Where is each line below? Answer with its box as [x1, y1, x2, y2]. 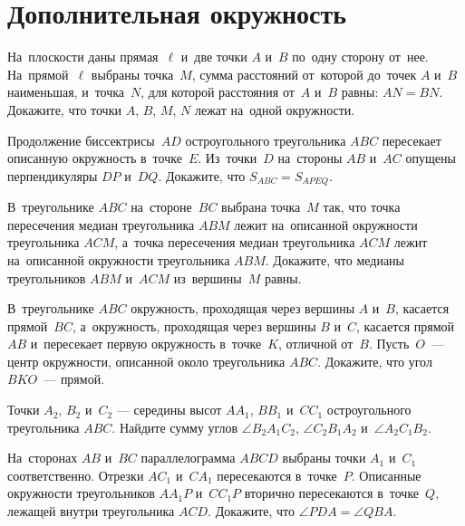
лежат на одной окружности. [194, 100, 355, 119]
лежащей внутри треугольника [7, 502, 175, 521]
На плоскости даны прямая [7, 47, 159, 66]
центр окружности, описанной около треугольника [7, 351, 286, 370]
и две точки [180, 47, 247, 66]
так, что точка [323, 197, 401, 216]
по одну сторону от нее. [292, 47, 429, 66]
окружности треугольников [7, 483, 155, 502]
